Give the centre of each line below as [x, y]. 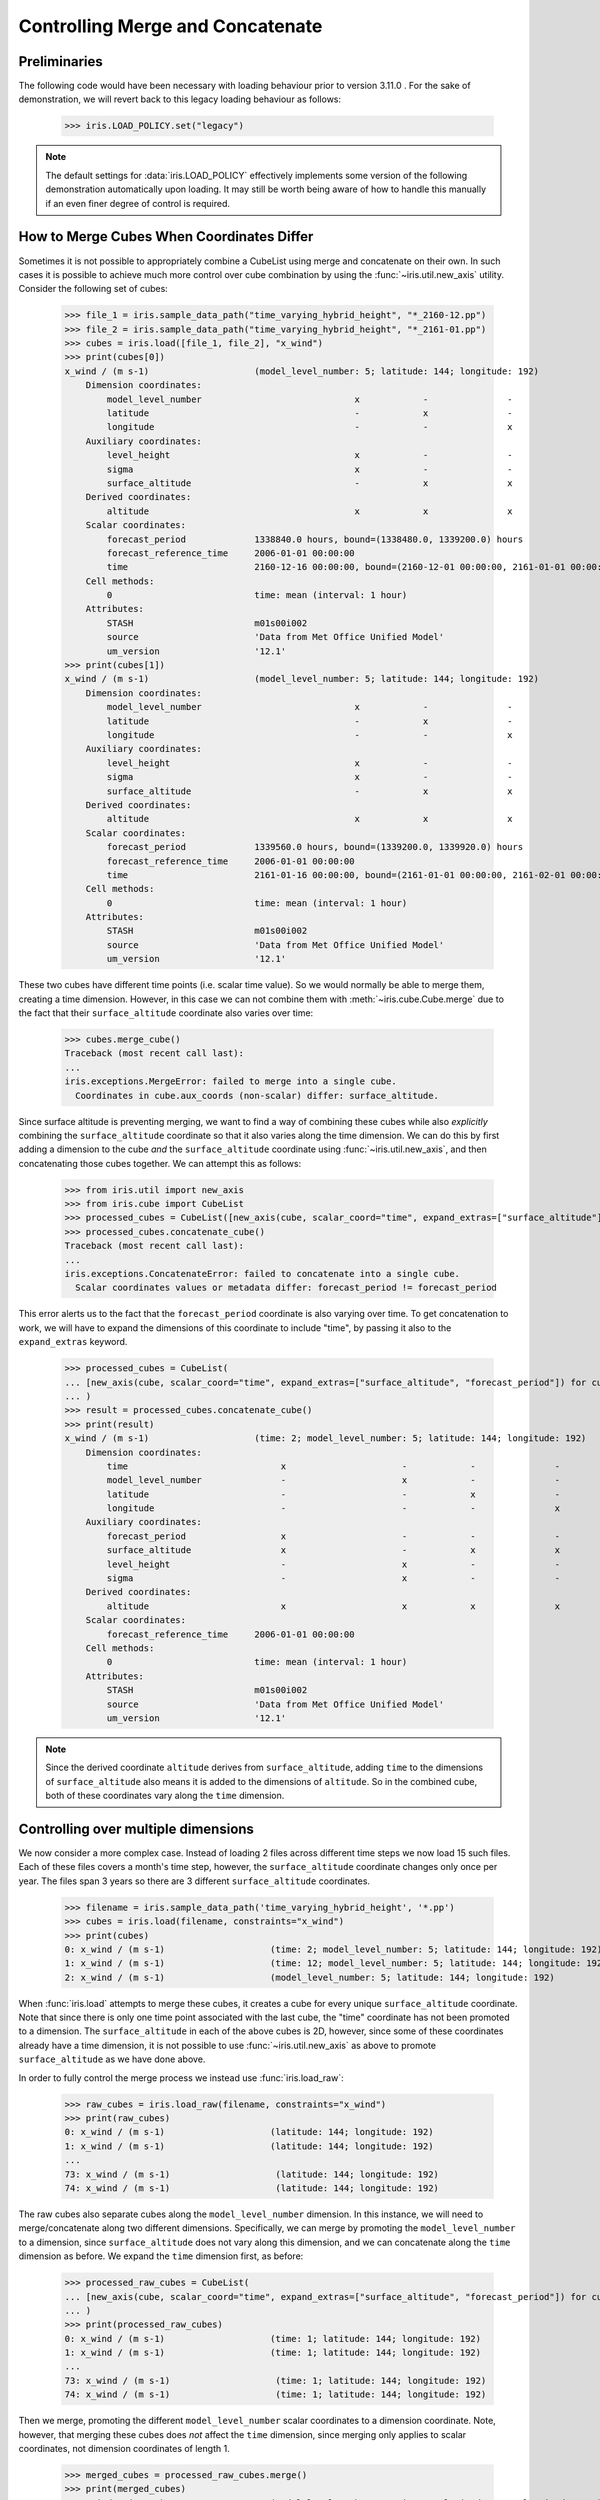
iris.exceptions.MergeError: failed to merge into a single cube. [230, 1081]
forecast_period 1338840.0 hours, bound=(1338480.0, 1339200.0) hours [315, 539]
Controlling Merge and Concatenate [170, 26]
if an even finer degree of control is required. [137, 203]
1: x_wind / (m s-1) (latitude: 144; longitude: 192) [249, 2146]
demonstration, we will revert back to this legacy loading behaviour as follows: [180, 99]
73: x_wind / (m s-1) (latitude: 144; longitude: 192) [252, 2174]
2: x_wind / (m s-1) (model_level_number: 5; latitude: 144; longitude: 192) [309, 1977]
